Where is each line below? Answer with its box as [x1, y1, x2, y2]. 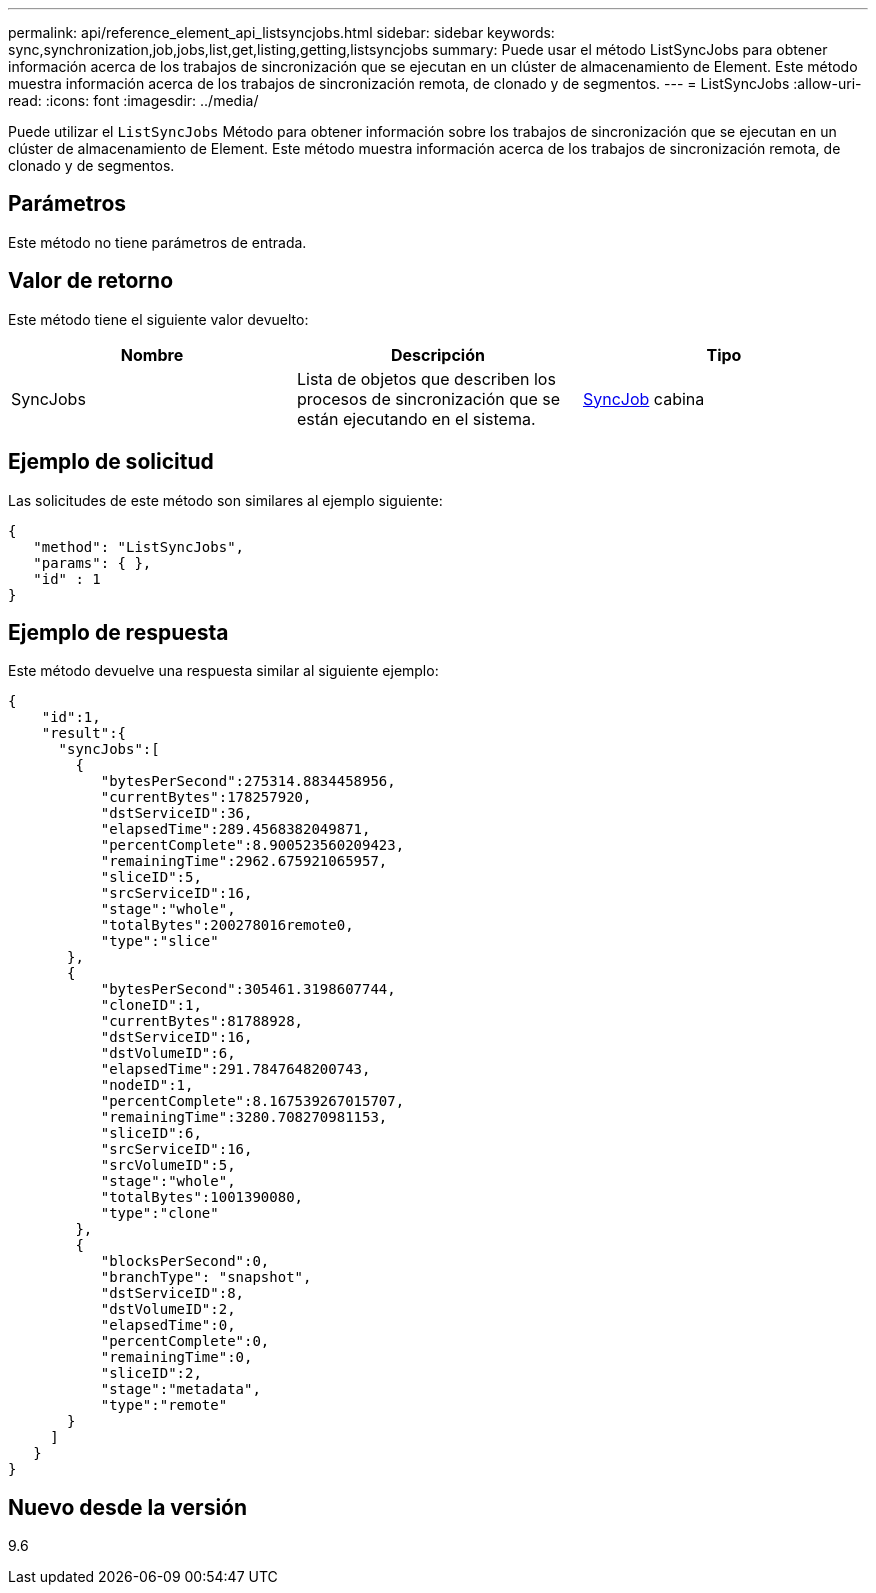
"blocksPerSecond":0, [100, 1253, 270, 1270]
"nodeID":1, [100, 1077, 194, 1094]
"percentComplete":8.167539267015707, [100, 1093, 405, 1110]
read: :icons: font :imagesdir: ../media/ [8, 92, 259, 109]
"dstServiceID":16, [100, 1029, 253, 1046]
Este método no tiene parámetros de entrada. [8, 233, 307, 251]
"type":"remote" [100, 1397, 228, 1414]
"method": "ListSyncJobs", [33, 538, 245, 555]
